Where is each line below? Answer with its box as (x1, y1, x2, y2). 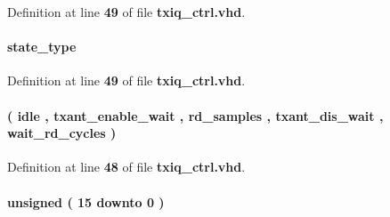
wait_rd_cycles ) (7, 124, 117, 142)
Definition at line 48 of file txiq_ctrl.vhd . (7, 157, 246, 176)
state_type (7, 37, 77, 56)
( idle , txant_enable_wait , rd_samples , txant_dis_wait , (7, 106, 384, 125)
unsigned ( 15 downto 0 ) (7, 192, 165, 211)
